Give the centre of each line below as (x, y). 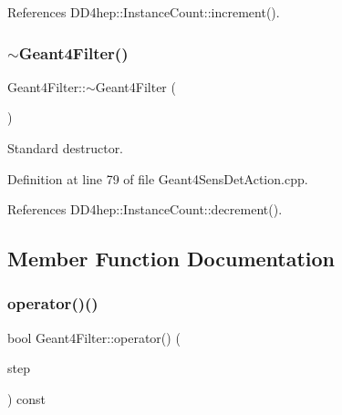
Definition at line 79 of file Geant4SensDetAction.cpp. (158, 178)
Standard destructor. (66, 148)
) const (27, 398)
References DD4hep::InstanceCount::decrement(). (145, 209)
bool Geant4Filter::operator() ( (94, 337)
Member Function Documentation (171, 259)
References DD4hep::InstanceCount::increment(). (144, 12)
